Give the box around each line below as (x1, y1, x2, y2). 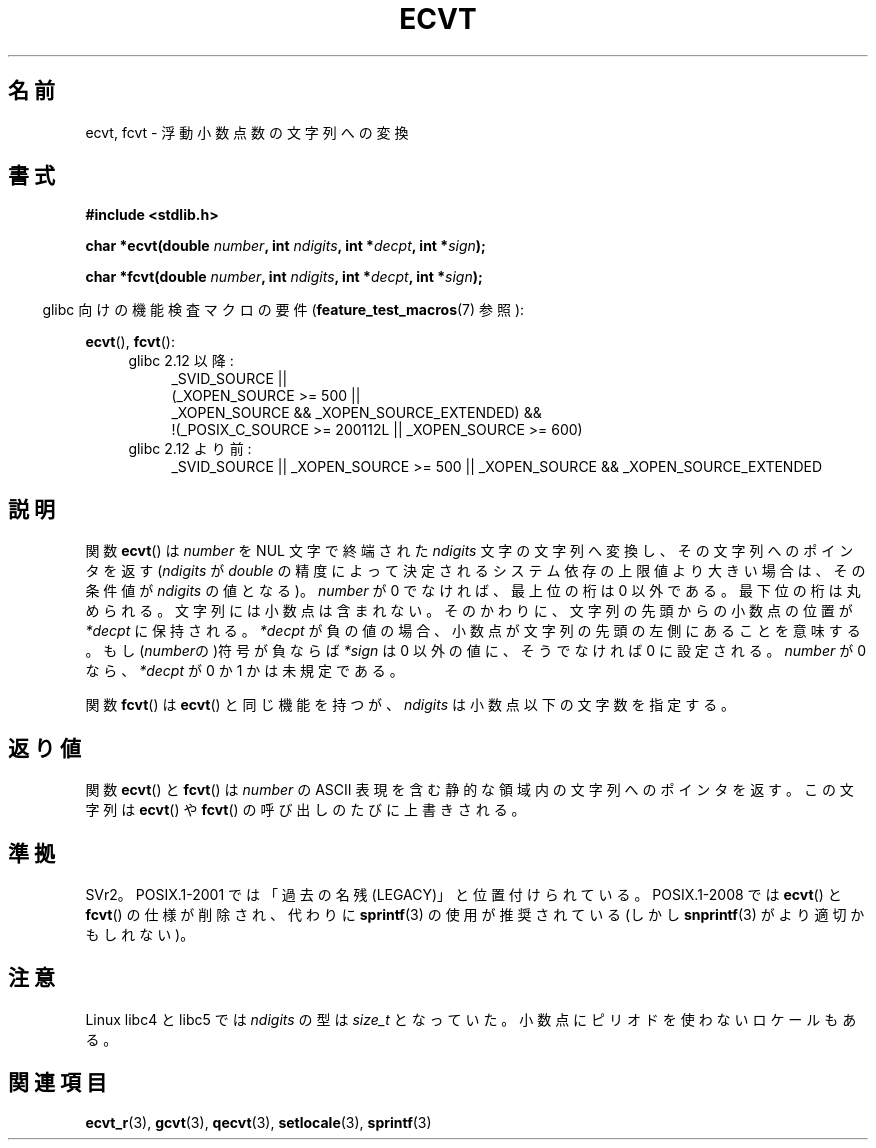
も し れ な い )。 (85, 925, 195, 943)
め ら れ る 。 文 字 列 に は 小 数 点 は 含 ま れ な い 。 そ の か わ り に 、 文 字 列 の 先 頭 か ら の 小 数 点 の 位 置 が (85, 602, 853, 620)
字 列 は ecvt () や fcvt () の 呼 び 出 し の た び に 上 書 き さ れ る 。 (85, 801, 526, 819)
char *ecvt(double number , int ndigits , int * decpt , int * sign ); (85, 237, 486, 255)
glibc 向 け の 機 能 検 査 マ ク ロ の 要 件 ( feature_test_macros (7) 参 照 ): (42, 301, 525, 319)
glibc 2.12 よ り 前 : (128, 440, 252, 458)
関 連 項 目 (8, 1070, 107, 1096)
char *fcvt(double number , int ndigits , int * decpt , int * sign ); (85, 268, 483, 286)
